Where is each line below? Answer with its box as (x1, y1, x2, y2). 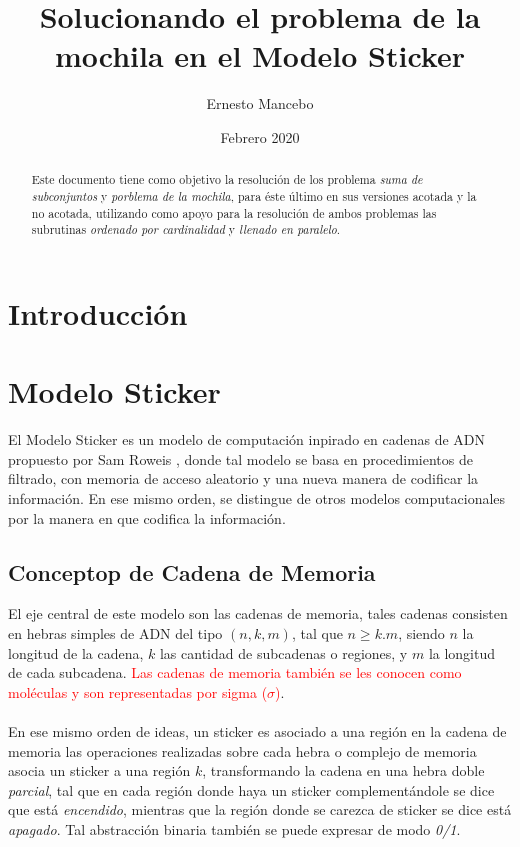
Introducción (8, 292, 188, 333)
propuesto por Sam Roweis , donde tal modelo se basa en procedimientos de (8, 448, 473, 469)
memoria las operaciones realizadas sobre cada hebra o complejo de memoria (8, 740, 477, 761)
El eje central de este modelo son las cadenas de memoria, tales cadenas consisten (8, 603, 508, 624)
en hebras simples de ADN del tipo (8, 623, 223, 643)
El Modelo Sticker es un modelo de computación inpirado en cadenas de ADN (8, 429, 486, 450)
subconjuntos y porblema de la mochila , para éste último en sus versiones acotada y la (31, 187, 477, 204)
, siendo (398, 623, 445, 643)
